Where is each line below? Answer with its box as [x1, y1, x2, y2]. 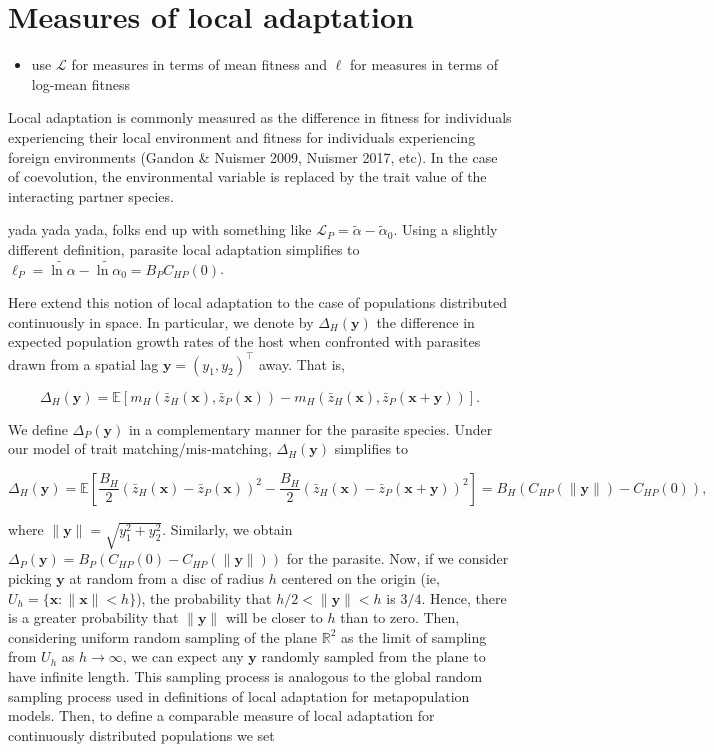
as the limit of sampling [341, 626, 487, 647]
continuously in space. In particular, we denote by [8, 311, 314, 332]
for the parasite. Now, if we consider [286, 548, 509, 569]
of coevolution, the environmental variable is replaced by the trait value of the [8, 166, 487, 187]
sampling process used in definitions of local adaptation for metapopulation [8, 685, 470, 706]
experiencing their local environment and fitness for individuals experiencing [8, 126, 476, 147]
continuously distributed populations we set [8, 724, 275, 745]
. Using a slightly [393, 219, 498, 240]
